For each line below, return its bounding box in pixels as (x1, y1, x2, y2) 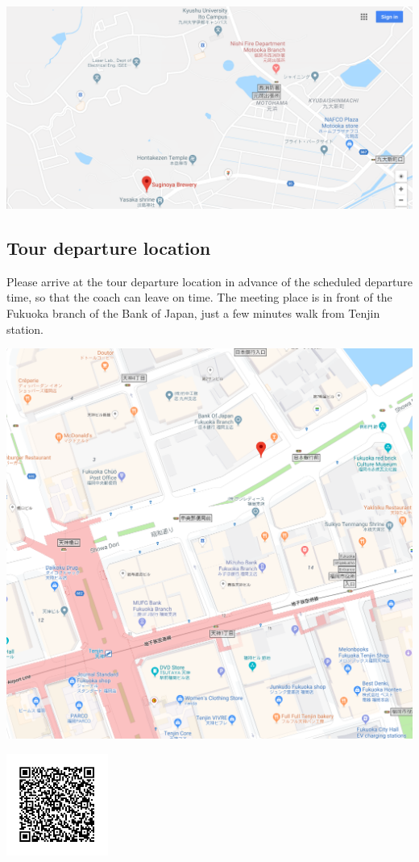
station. (6, 320, 44, 337)
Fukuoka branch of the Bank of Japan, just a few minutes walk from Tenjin (6, 305, 380, 321)
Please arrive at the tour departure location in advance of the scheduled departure (6, 273, 413, 289)
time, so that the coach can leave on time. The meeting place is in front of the (6, 289, 392, 306)
